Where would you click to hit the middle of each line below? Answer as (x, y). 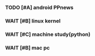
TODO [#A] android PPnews (39, 7)
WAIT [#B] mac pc (27, 47)
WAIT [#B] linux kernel (33, 20)
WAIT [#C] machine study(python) (48, 34)
